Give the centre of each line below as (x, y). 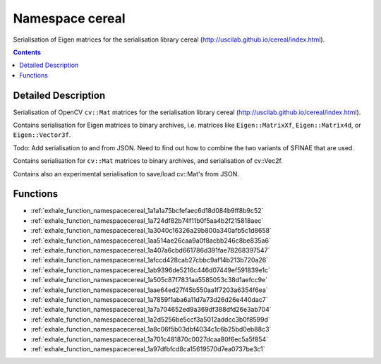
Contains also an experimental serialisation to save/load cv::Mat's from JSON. (126, 174)
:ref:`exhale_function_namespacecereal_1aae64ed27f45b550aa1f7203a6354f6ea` (149, 290)
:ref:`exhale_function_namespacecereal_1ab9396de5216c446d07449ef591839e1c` (151, 270)
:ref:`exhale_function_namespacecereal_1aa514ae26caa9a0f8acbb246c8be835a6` (151, 241)
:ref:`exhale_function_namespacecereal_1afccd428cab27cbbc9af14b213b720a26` (150, 260)
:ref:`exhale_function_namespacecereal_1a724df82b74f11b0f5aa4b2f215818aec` (147, 220)
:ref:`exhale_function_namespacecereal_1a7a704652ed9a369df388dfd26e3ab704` (151, 310)
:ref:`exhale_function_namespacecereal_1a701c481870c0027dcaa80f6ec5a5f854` (149, 339)
